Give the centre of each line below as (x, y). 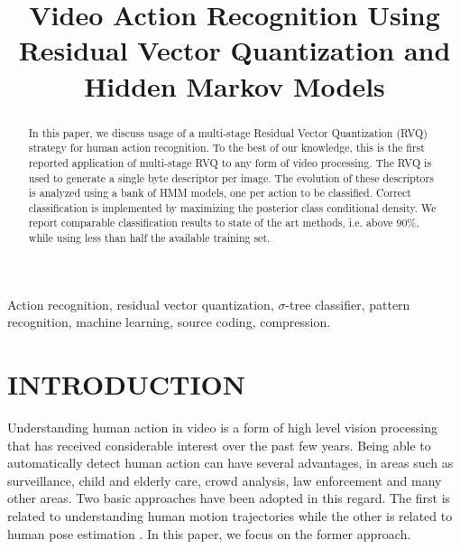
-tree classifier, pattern (348, 304)
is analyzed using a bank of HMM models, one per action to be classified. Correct (220, 193)
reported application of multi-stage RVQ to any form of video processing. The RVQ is (230, 162)
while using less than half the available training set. (149, 238)
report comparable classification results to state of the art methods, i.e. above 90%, (224, 223)
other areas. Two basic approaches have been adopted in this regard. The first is (229, 498)
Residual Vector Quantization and (235, 50)
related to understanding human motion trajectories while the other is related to (230, 516)
